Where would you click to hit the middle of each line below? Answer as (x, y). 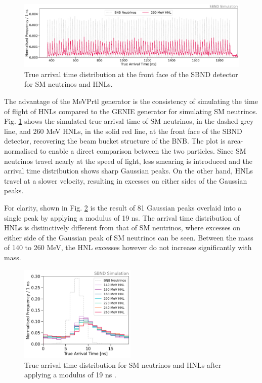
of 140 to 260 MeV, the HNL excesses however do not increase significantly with (128, 247)
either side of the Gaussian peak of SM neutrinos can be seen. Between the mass (129, 237)
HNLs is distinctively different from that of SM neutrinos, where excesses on (122, 228)
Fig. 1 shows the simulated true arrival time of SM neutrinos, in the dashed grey (129, 121)
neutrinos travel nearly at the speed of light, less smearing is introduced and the (128, 161)
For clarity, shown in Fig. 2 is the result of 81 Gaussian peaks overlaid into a (123, 207)
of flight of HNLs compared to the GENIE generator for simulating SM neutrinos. (131, 111)
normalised (21, 150)
